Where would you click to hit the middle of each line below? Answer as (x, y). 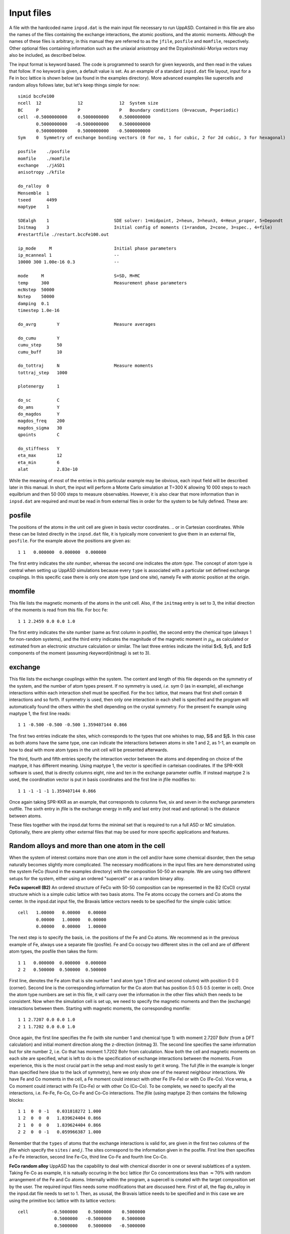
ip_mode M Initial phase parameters (97, 248)
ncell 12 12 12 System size (88, 103)
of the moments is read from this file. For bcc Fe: (59, 610)
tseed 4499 (37, 200)
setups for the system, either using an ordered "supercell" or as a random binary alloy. (97, 878)
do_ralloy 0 (34, 186)
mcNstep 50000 (36, 289)
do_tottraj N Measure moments (86, 366)
